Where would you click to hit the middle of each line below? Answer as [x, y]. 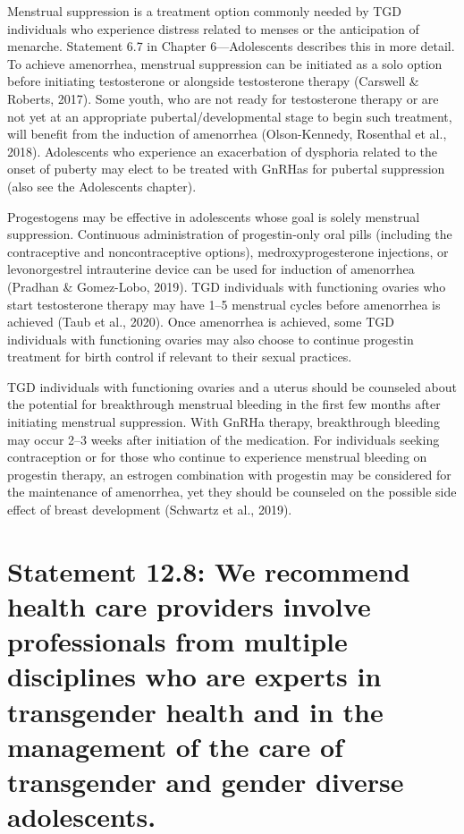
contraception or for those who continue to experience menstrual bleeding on [217, 457]
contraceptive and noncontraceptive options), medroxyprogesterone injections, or [228, 251]
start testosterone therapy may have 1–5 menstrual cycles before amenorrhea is [224, 304]
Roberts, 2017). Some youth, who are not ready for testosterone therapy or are [223, 98]
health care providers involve [189, 606]
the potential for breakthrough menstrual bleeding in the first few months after [224, 404]
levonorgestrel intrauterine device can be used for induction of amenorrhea [211, 269]
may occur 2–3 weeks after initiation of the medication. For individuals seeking [224, 439]
